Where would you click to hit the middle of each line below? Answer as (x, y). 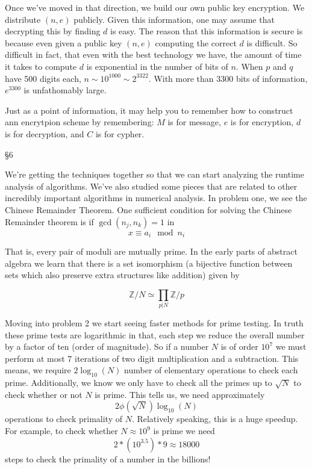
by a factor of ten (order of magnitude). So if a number (107, 346)
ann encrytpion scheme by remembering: (80, 122)
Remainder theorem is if (49, 221)
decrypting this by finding (53, 31)
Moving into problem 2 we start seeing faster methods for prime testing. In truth (154, 323)
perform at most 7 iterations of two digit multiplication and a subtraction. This (152, 358)
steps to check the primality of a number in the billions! (108, 458)
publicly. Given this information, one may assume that (174, 19)
